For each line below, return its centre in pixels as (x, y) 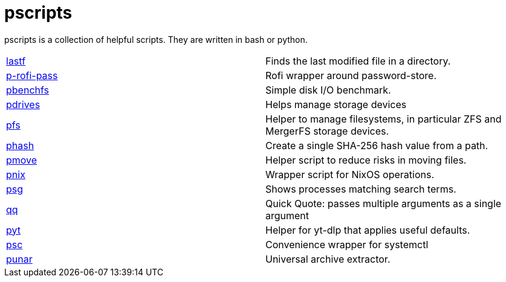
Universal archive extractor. (328, 259)
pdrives (23, 104)
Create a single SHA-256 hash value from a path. (377, 145)
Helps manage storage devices (336, 104)
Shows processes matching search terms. (361, 189)
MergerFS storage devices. (327, 131)
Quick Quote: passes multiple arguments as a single (384, 203)
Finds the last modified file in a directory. (358, 61)
